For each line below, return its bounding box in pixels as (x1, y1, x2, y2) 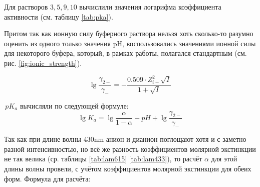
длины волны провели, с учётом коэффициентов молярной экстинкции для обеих (4, 163, 251, 173)
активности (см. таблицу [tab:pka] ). (4, 11, 113, 22)
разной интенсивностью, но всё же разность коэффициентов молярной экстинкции (4, 143, 256, 154)
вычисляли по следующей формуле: (20, 100, 129, 111)
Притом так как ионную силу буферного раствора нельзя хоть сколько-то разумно (4, 28, 253, 39)
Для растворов (4, 2, 48, 12)
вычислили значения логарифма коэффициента (79, 2, 221, 12)
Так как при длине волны (4, 134, 81, 144)
